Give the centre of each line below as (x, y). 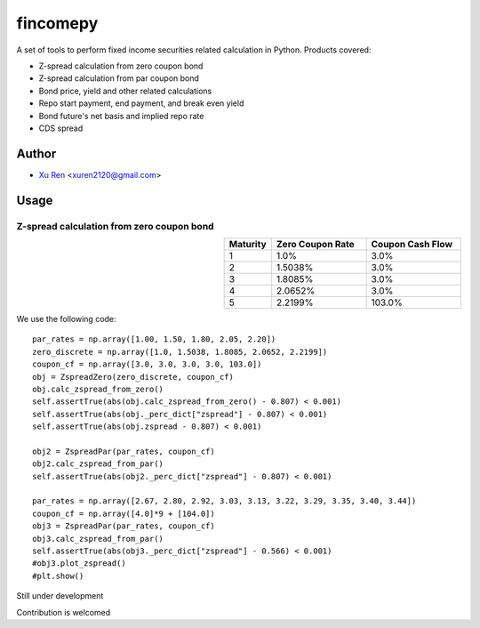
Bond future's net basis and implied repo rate (121, 116)
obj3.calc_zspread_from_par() (98, 539)
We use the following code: (66, 318)
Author (36, 153)
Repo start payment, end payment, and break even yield (141, 103)
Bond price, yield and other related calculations (125, 91)
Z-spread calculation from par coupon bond (119, 78)
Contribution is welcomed (64, 612)
